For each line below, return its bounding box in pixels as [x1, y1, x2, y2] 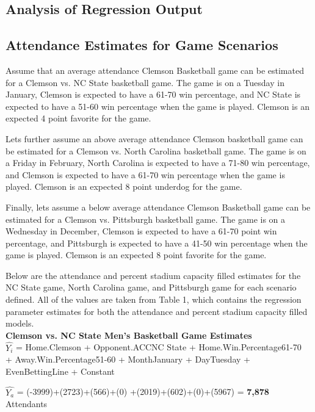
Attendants [5, 397, 48, 410]
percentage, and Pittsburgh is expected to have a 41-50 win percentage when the [5, 236, 308, 249]
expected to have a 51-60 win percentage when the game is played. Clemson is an [5, 99, 310, 112]
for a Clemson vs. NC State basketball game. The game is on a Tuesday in [5, 76, 284, 89]
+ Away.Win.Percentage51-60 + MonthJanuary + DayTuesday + [5, 353, 250, 366]
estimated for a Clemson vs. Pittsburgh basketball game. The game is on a [5, 212, 286, 225]
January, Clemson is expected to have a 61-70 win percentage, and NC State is [5, 88, 301, 101]
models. [5, 317, 34, 330]
